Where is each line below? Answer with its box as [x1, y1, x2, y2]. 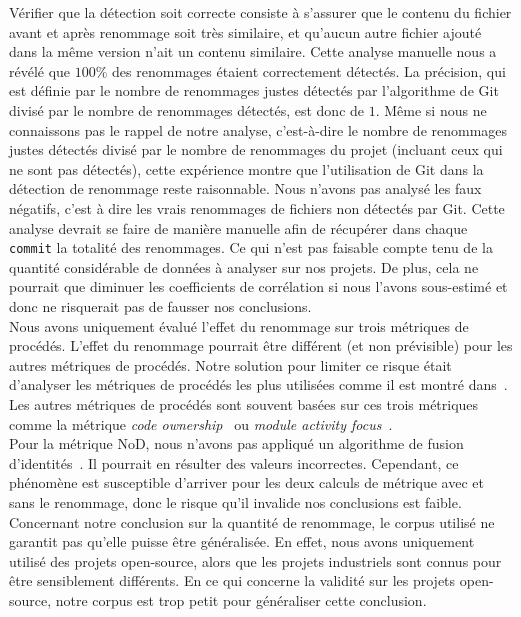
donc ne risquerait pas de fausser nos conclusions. [9, 295, 312, 316]
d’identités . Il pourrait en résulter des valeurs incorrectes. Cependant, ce [9, 452, 459, 473]
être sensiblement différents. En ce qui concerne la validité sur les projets [9, 570, 456, 591]
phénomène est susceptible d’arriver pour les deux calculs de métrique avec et [9, 472, 484, 493]
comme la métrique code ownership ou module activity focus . [9, 413, 393, 434]
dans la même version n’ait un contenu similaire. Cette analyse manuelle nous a [9, 41, 497, 62]
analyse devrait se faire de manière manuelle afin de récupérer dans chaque [9, 217, 468, 238]
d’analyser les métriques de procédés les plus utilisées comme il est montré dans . [9, 374, 508, 395]
